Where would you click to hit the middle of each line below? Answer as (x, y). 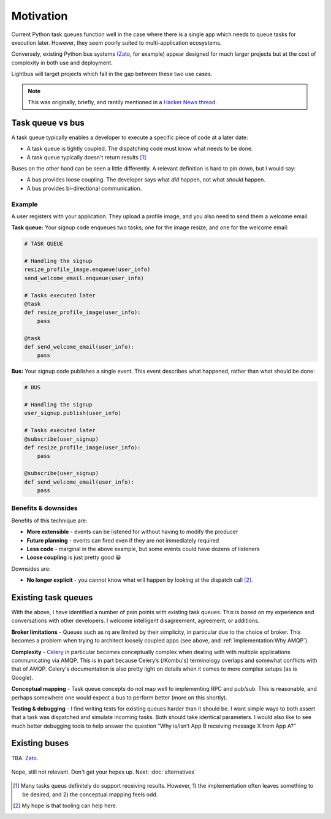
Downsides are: (31, 569)
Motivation (40, 16)
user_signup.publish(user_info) (73, 413)
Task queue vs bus (48, 123)
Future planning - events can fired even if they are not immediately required (123, 540)
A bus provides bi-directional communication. (84, 188)
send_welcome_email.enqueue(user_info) (84, 278)
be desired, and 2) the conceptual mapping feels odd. (90, 794)
